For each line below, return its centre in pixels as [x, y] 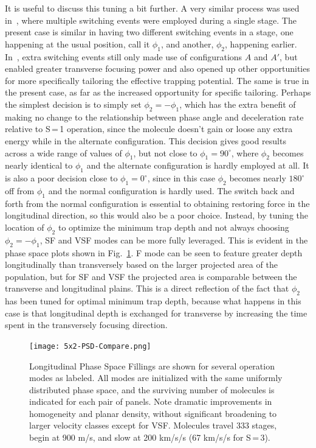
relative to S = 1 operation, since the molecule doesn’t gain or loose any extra [149, 129]
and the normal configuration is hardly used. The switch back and [171, 190]
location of [25, 227]
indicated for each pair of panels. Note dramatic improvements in [151, 401]
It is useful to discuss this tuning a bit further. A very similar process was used [152, 8]
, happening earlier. [261, 44]
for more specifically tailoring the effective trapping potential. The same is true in [157, 80]
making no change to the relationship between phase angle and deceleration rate [154, 117]
